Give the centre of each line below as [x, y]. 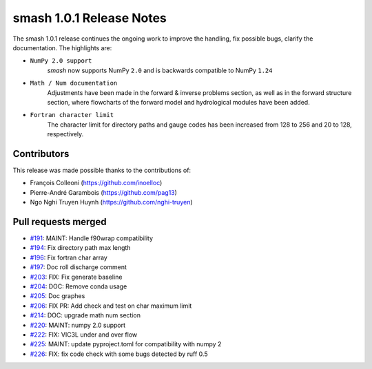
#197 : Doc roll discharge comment [79, 267]
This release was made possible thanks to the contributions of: [102, 170]
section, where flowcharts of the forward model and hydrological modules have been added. [178, 102]
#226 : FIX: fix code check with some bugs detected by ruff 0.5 [119, 354]
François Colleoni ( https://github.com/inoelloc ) [96, 183]
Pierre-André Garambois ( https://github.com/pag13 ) [103, 192]
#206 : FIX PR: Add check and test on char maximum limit [111, 306]
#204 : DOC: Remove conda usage [79, 286]
